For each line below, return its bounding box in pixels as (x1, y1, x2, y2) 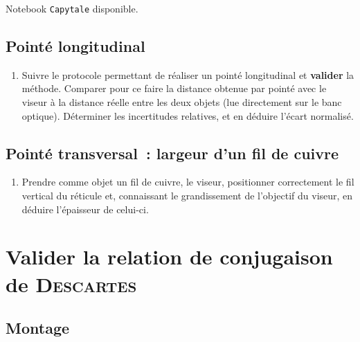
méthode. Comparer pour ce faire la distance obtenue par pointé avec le (21, 81, 327, 96)
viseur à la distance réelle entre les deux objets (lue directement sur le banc (21, 95, 342, 109)
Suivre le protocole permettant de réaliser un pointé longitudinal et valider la (21, 67, 354, 82)
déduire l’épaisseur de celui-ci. (21, 201, 149, 216)
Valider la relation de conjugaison (6, 242, 333, 271)
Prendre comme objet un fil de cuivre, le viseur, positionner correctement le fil (21, 174, 354, 189)
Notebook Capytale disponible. (6, 1, 138, 15)
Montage (6, 317, 70, 339)
